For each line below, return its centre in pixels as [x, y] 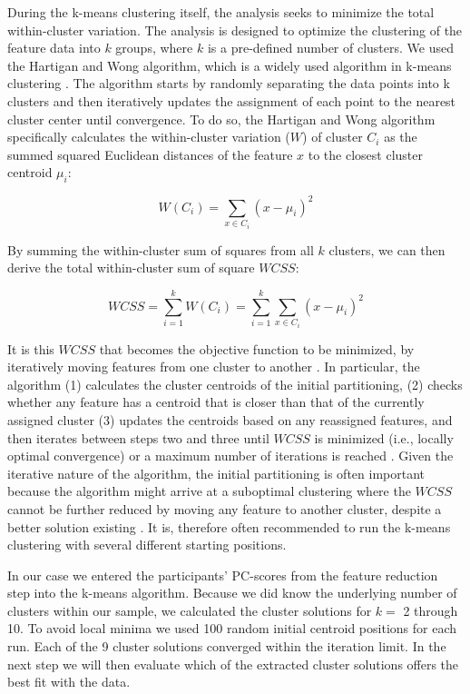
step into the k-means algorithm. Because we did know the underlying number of [232, 593]
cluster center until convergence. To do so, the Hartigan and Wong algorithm [221, 119]
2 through [431, 610]
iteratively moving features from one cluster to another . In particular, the [214, 367]
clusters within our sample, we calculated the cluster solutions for [190, 610]
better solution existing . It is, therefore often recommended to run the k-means [229, 526]
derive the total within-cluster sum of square [131, 268]
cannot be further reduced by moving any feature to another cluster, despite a [225, 508]
